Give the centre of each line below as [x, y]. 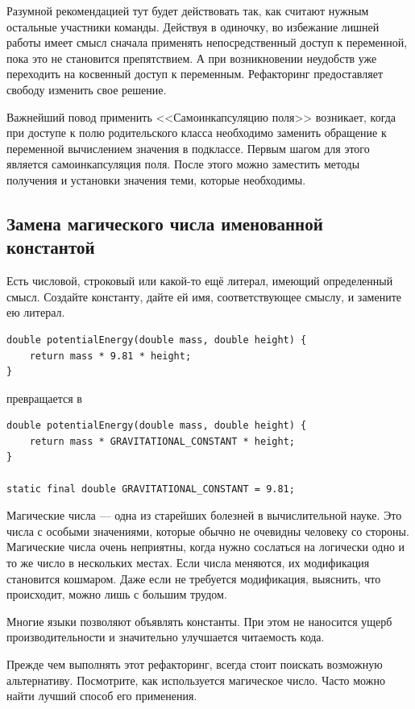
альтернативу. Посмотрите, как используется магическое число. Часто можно [196, 680]
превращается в [44, 398]
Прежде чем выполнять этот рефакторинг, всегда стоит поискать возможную [195, 664]
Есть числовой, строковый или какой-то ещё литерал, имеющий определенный [200, 281]
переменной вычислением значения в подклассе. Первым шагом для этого [188, 148]
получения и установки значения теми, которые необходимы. [156, 179]
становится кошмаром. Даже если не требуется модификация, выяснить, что [194, 578]
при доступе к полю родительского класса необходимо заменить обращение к [197, 133]
